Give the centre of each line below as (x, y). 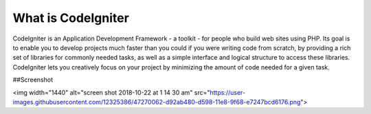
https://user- (228, 92)
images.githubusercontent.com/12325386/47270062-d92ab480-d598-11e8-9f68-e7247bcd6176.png (157, 102)
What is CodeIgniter (71, 18)
